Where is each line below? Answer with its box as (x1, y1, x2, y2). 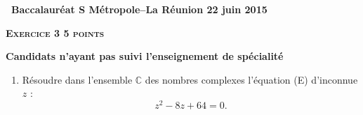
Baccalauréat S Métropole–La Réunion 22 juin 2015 (11, 2, 268, 16)
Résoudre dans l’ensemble (22, 72, 133, 86)
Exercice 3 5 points (6, 25, 105, 40)
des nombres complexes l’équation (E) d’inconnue (145, 72, 358, 86)
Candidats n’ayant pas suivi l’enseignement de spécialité (6, 49, 284, 63)
